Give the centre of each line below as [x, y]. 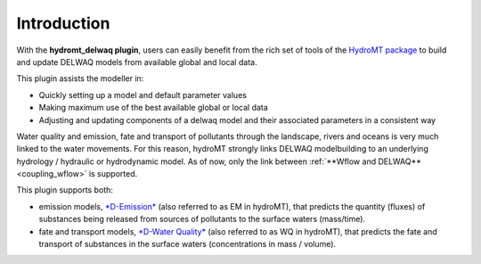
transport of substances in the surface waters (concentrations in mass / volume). [188, 244]
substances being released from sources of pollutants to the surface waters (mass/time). [202, 219]
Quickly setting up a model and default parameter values [143, 95]
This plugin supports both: [65, 190]
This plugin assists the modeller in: [80, 78]
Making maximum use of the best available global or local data [154, 108]
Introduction [63, 23]
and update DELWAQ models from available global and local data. [137, 62]
